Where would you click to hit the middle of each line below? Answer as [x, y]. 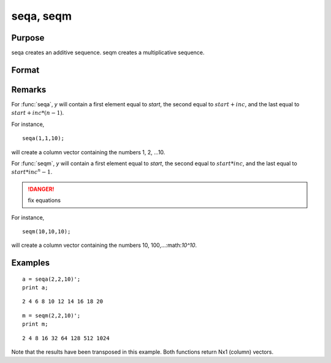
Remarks [29, 89]
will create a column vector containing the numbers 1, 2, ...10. [88, 152]
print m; [35, 324]
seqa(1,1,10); [43, 139]
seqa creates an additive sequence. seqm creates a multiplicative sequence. [108, 53]
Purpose [28, 38]
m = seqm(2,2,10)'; [51, 315]
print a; [35, 288]
